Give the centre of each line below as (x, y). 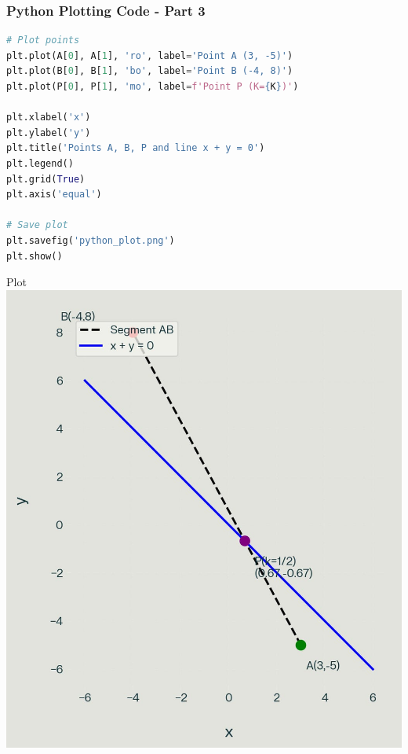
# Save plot (37, 225)
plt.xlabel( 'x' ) (49, 118)
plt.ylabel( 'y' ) (49, 132)
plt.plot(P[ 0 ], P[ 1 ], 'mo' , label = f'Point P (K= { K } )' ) (153, 86)
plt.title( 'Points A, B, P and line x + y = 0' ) (136, 148)
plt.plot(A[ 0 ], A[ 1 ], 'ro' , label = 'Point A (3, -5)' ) (150, 55)
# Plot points (43, 40)
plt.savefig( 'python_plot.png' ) (91, 240)
